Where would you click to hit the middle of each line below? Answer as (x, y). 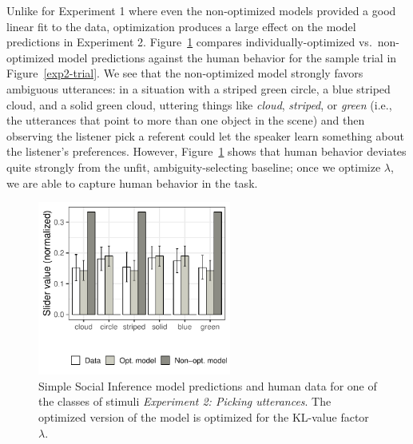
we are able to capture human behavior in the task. (132, 182)
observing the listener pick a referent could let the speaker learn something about (205, 135)
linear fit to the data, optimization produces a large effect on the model (181, 26)
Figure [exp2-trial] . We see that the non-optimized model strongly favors (185, 73)
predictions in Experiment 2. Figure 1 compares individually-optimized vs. (189, 42)
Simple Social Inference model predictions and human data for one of (208, 385)
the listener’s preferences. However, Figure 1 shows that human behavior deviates (206, 151)
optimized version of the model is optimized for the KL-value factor (204, 416)
